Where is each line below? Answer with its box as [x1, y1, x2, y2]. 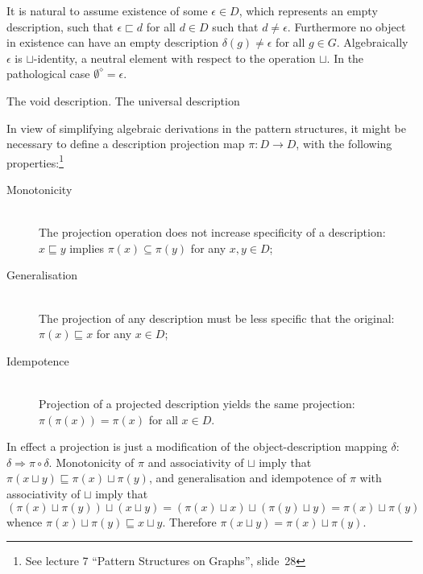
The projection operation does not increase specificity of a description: [39, 224, 386, 241]
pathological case [6, 65, 90, 82]
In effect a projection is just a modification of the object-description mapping [6, 438, 388, 455]
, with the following [296, 135, 392, 152]
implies [69, 239, 105, 256]
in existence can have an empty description [6, 34, 219, 51]
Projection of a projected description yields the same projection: [39, 394, 355, 411]
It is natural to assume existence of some [6, 2, 208, 19]
